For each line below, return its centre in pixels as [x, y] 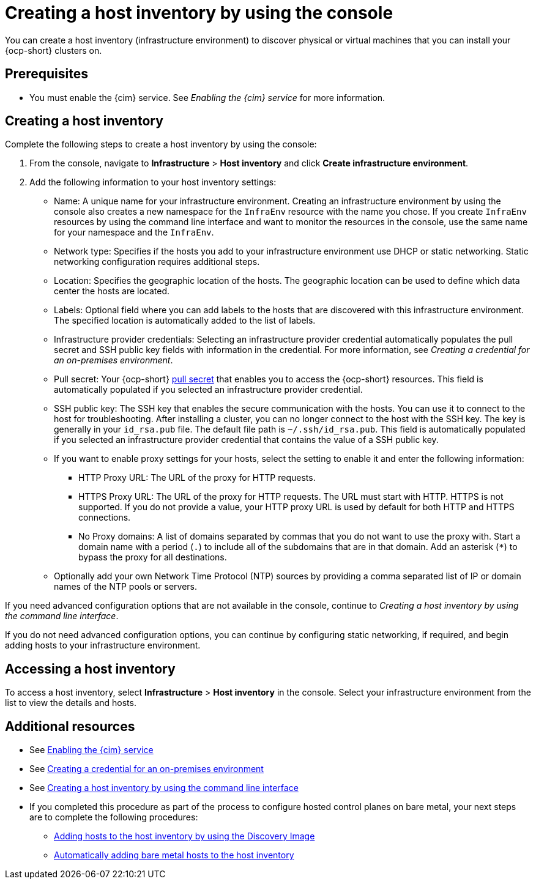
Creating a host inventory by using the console [199, 13]
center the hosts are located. [112, 291]
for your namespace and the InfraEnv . [134, 232]
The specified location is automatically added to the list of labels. [185, 321]
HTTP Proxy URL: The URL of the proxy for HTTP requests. [197, 478]
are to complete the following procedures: [114, 817]
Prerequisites [47, 74]
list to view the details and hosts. [71, 703]
